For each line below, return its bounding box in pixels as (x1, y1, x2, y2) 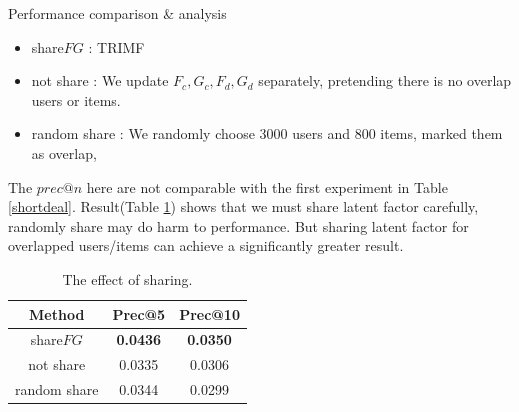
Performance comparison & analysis (8, 3, 227, 23)
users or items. (31, 89, 121, 110)
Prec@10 (179, 303, 240, 324)
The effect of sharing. (62, 268, 193, 289)
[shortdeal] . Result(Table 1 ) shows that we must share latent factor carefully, (8, 196, 479, 217)
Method (29, 303, 85, 324)
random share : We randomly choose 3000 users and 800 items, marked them (31, 123, 503, 144)
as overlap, (31, 142, 97, 163)
